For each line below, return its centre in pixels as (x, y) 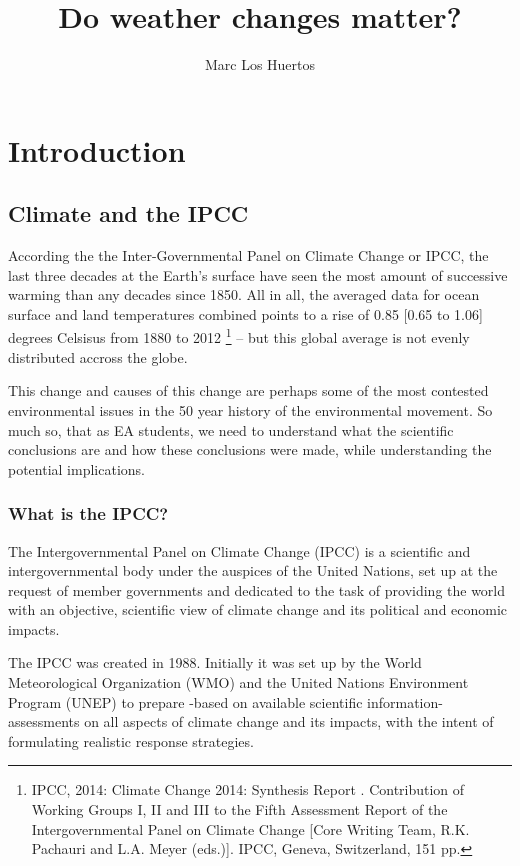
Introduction (97, 149)
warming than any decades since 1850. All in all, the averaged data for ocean (244, 294)
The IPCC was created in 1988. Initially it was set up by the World (215, 662)
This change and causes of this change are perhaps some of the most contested (248, 390)
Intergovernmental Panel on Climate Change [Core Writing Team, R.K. (250, 828)
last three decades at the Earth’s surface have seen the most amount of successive (258, 274)
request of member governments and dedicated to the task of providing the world (257, 589)
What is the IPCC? (88, 513)
